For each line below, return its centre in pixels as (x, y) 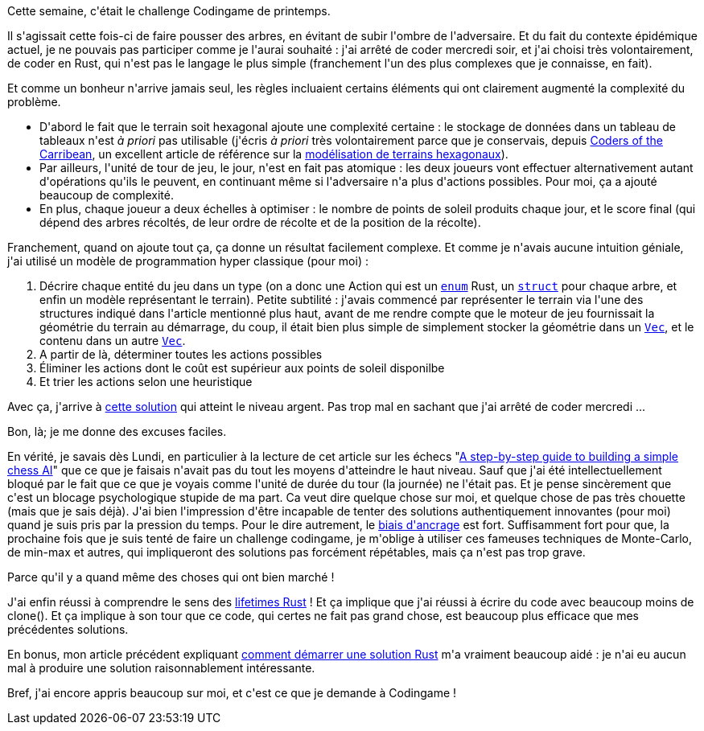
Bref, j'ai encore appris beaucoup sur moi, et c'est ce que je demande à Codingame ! (232, 693)
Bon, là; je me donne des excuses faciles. (117, 431)
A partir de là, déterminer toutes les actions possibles (181, 354)
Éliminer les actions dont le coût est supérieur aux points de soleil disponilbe (242, 368)
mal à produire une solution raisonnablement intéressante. (161, 668)
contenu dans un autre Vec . (113, 341)
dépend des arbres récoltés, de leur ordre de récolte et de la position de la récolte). (260, 222)
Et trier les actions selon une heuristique (146, 382)
